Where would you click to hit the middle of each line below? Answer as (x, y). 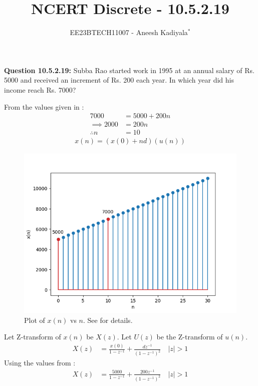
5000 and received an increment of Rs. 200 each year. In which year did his (119, 80)
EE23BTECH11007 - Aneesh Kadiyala (129, 32)
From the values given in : (44, 106)
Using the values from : (40, 363)
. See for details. (108, 320)
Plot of (35, 320)
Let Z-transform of (33, 337)
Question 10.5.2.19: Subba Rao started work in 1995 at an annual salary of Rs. (129, 70)
